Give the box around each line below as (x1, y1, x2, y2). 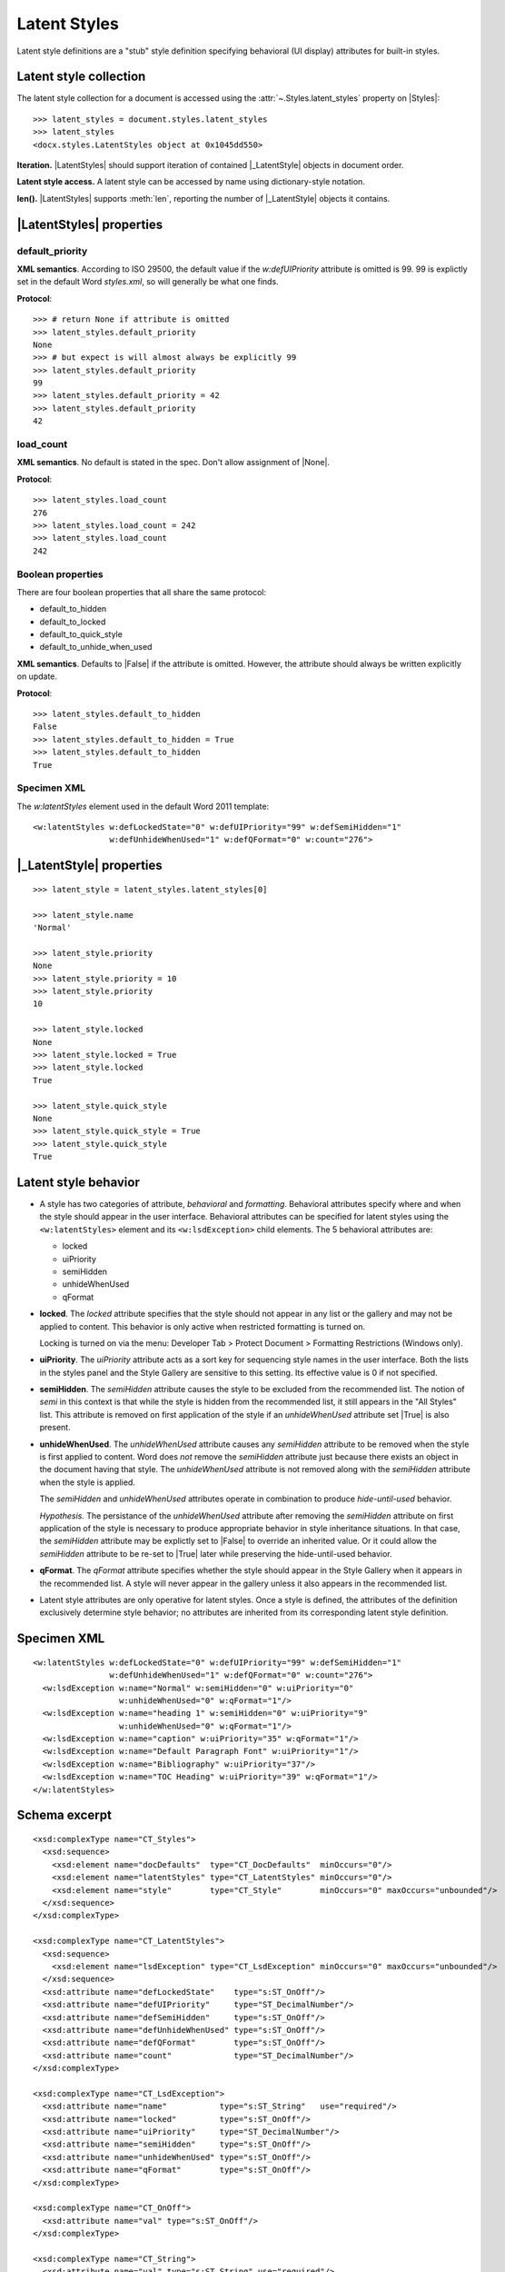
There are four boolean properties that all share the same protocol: (16, 586, 267, 597)
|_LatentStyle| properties (16, 858, 163, 873)
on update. (16, 671, 58, 682)
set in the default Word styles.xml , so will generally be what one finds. (16, 276, 279, 287)
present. (39, 1422, 72, 1433)
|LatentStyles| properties (16, 216, 163, 232)
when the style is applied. (39, 1477, 136, 1488)
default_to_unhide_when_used (39, 642, 153, 653)
